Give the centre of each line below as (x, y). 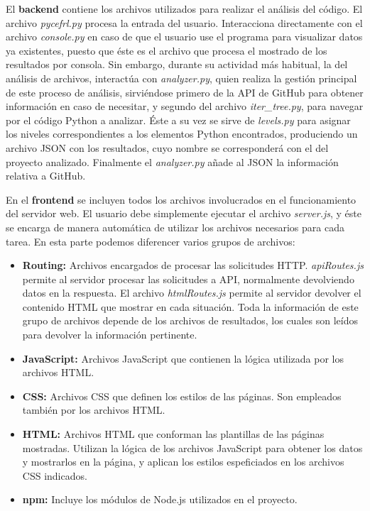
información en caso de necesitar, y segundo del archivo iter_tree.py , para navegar (185, 106)
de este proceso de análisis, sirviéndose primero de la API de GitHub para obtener (185, 92)
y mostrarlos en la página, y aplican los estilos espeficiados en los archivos (183, 462)
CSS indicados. (55, 475)
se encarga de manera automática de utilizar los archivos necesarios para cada (175, 227)
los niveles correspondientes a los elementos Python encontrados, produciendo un (182, 134)
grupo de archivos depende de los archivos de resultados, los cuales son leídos (190, 320)
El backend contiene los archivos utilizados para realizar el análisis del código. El (184, 9)
